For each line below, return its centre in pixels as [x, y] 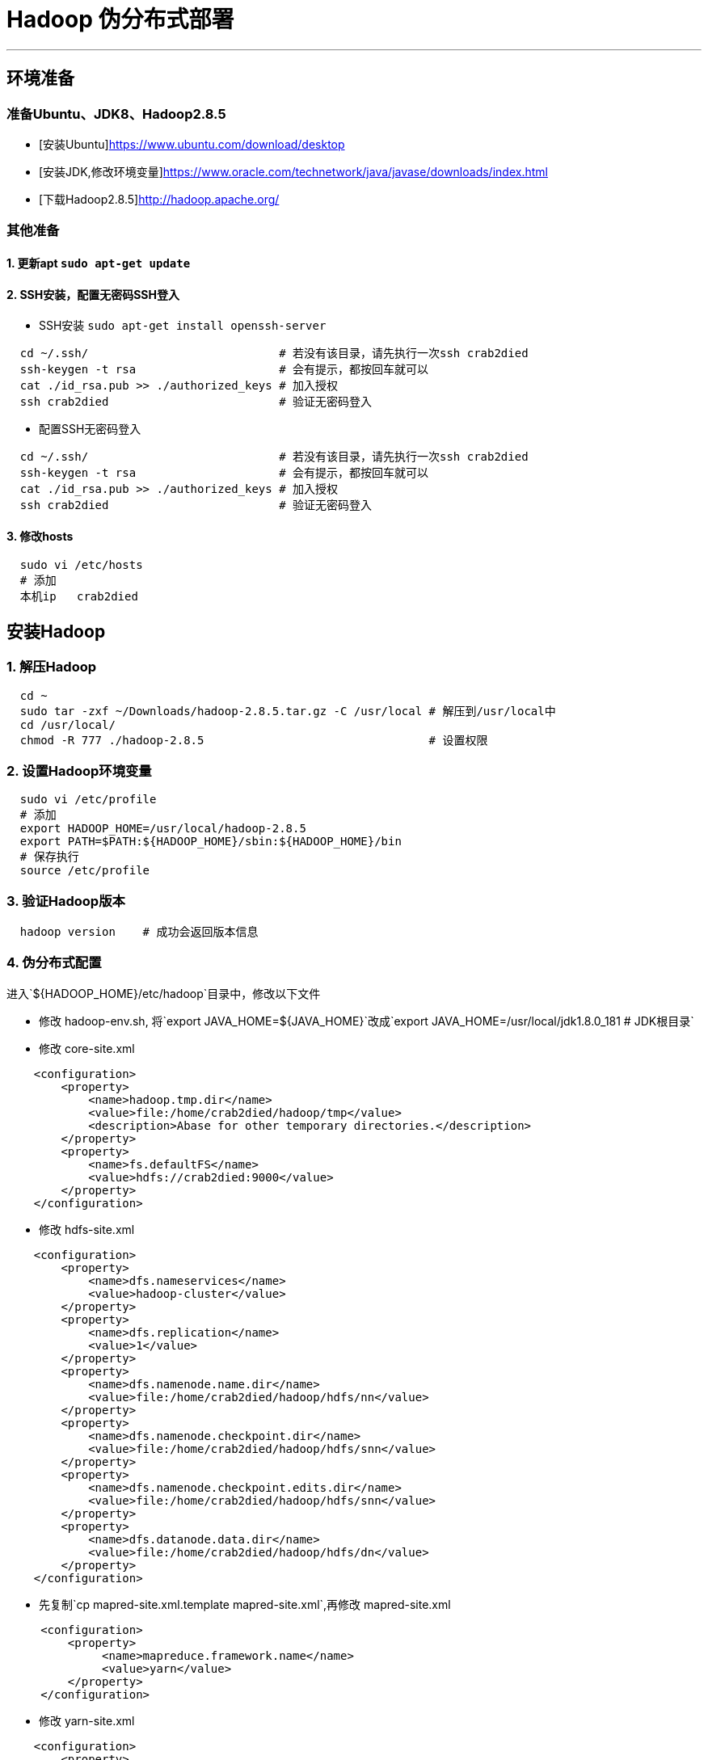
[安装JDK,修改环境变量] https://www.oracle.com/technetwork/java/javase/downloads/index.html [293, 171]
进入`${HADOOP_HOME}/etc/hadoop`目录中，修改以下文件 [164, 993]
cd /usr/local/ [67, 724]
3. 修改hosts [40, 536]
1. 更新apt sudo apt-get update [99, 263]
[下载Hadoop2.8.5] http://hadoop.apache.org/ [159, 199]
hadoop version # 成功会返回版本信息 [139, 932]
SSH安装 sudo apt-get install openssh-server [183, 326]
